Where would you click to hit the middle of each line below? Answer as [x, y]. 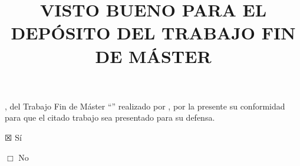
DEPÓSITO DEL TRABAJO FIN [153, 33]
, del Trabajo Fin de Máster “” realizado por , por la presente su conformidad [145, 106]
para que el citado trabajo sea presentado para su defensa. [110, 117]
